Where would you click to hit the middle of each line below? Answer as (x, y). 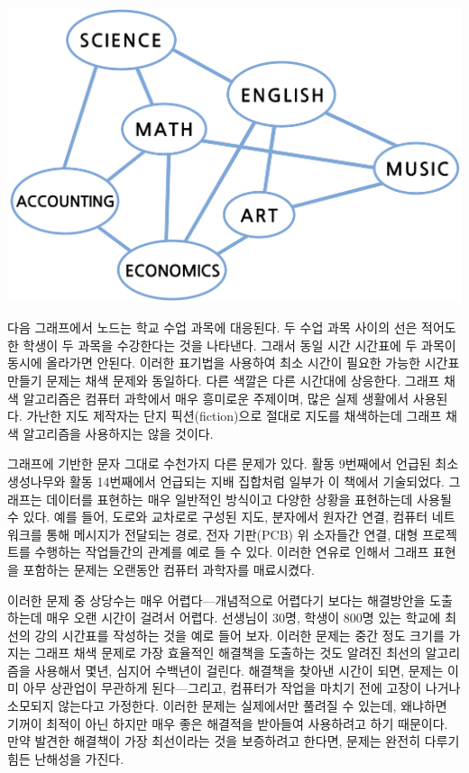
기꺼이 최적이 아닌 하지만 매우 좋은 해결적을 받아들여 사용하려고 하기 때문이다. (228, 723)
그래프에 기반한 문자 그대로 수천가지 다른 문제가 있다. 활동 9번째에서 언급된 (219, 464)
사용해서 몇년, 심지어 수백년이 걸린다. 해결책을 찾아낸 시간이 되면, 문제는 (239, 670)
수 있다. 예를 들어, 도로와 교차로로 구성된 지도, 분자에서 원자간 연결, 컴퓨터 (218, 517)
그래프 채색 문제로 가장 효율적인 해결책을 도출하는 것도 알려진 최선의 (228, 653)
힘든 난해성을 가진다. (66, 758)
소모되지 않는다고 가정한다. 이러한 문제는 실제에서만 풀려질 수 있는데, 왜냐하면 (227, 706)
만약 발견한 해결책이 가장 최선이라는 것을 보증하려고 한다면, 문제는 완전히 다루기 (234, 741)
